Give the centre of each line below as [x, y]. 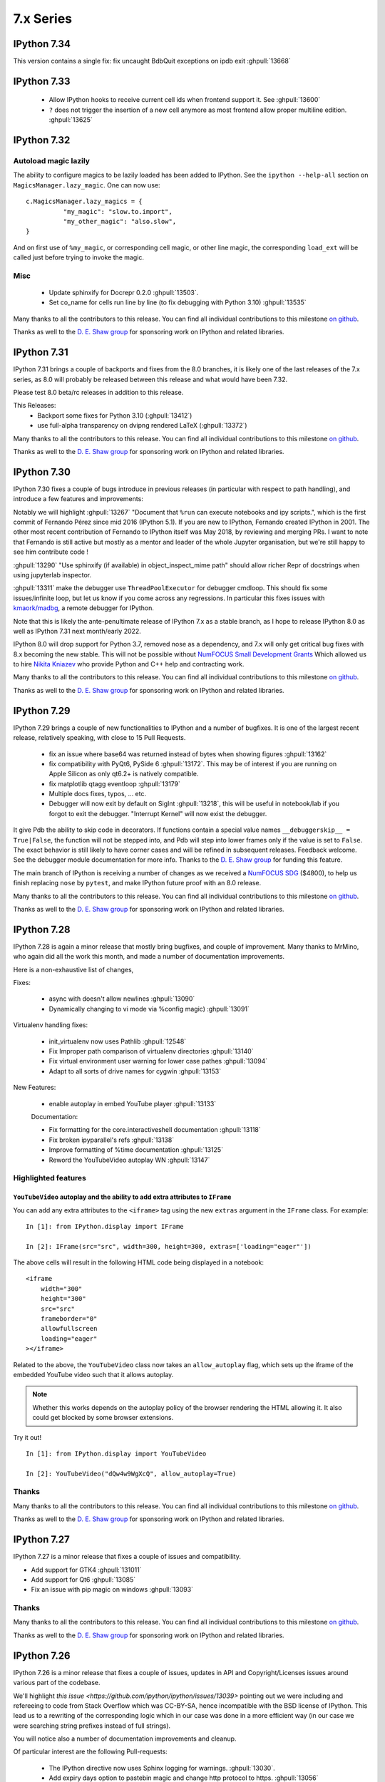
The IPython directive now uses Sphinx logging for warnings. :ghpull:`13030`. [162, 1768]
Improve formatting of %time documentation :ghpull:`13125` [136, 1150]
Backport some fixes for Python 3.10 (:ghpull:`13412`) [115, 415]
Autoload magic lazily [52, 161]
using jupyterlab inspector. [52, 575]
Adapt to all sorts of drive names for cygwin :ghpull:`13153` [135, 1071]
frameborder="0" [69, 1319]
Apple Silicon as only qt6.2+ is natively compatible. [124, 774]
